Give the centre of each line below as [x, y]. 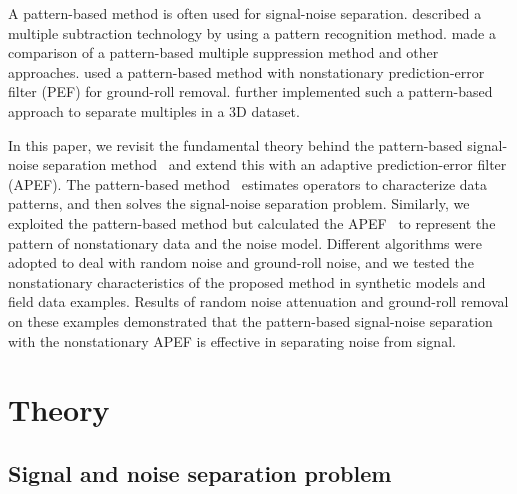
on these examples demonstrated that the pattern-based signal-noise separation [250, 320]
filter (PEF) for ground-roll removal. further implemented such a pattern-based [250, 91]
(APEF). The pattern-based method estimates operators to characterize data [248, 183]
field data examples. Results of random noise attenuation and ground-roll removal [258, 301]
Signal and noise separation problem [200, 472]
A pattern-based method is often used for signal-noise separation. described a [245, 13]
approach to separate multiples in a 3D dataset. [154, 110]
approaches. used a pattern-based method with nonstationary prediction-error [246, 71]
